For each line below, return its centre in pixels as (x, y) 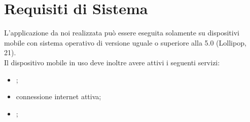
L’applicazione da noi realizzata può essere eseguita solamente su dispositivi (122, 33)
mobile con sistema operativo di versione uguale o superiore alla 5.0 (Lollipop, (125, 42)
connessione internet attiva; (59, 96)
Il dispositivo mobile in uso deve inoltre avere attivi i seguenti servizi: (112, 62)
